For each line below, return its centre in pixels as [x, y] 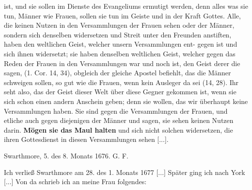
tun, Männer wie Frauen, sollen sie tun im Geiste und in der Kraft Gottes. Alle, [122, 15]
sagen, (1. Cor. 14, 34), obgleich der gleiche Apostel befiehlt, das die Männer [118, 73]
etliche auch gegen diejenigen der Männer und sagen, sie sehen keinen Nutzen [119, 120]
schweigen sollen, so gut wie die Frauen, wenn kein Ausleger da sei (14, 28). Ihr [121, 82]
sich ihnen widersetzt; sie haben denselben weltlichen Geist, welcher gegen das [120, 53]
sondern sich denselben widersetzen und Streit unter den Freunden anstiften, [118, 34]
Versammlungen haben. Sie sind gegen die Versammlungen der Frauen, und [116, 111]
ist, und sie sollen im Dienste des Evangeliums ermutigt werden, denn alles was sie [126, 6]
